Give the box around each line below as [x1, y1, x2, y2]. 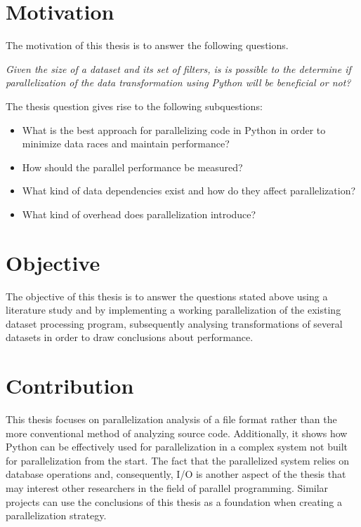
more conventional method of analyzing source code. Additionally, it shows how [6, 425, 348, 440]
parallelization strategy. [6, 508, 107, 523]
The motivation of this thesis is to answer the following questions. [6, 38, 289, 53]
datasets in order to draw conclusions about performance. [6, 330, 254, 345]
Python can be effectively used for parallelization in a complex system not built [6, 439, 348, 454]
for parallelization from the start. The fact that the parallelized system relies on [6, 453, 349, 467]
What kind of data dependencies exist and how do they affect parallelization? [22, 183, 356, 198]
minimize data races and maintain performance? [22, 136, 230, 151]
